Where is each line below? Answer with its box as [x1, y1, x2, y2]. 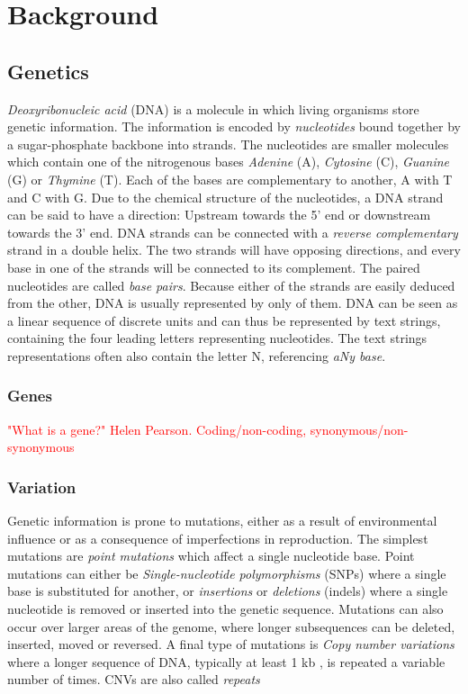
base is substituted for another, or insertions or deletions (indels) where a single [7, 581, 448, 600]
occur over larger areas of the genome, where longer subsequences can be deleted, [7, 617, 455, 635]
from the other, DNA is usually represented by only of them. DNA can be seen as [7, 293, 458, 312]
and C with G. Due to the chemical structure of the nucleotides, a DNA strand [7, 187, 444, 206]
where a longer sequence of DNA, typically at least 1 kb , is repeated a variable [7, 652, 445, 671]
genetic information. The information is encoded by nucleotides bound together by [7, 117, 461, 136]
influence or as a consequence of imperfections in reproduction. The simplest [7, 528, 428, 547]
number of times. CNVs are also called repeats [7, 670, 260, 689]
